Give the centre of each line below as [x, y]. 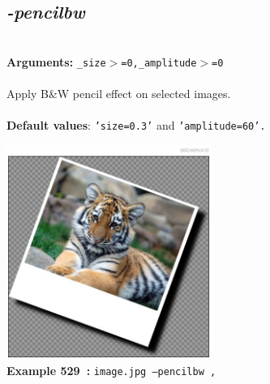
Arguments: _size [56, 61]
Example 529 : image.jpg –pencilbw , [111, 371]
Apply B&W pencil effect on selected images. [119, 94]
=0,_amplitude [159, 63]
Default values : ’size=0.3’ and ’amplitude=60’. [136, 125]
